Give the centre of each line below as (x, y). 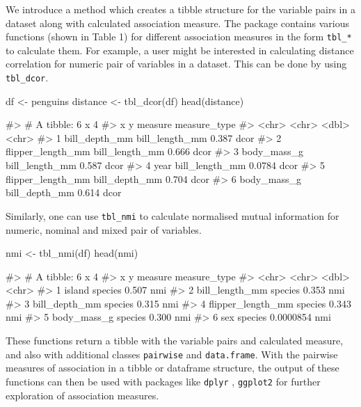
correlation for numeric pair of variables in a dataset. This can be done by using (176, 64)
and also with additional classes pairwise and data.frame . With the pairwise (172, 354)
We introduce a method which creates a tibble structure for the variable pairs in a (180, 9)
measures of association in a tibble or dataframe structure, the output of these (173, 368)
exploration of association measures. (82, 395)
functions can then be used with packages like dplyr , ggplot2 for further (163, 381)
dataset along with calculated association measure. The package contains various (178, 23)
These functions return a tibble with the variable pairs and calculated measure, (175, 341)
